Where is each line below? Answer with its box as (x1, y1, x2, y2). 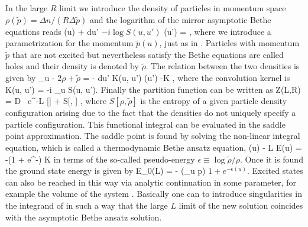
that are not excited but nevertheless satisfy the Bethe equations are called (12, 48, 284, 60)
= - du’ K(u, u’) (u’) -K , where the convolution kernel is (83, 71, 290, 83)
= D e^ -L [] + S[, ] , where (5, 95, 107, 107)
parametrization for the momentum (5, 37, 134, 49)
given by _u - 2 (5, 71, 62, 83)
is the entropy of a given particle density (140, 95, 287, 107)
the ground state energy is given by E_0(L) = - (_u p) (5, 164, 206, 177)
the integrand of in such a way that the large (5, 199, 168, 211)
